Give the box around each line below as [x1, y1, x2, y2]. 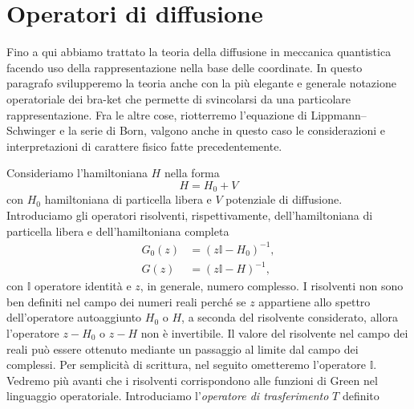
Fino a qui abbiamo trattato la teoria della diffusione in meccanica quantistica [6, 43, 392, 60]
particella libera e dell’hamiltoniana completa [6, 222, 229, 239]
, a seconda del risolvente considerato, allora [181, 309, 398, 326]
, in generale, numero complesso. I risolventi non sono [140, 277, 404, 294]
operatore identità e [34, 277, 132, 294]
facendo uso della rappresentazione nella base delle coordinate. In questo [6, 59, 363, 75]
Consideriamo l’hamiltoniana [6, 164, 148, 181]
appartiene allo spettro [258, 293, 371, 310]
